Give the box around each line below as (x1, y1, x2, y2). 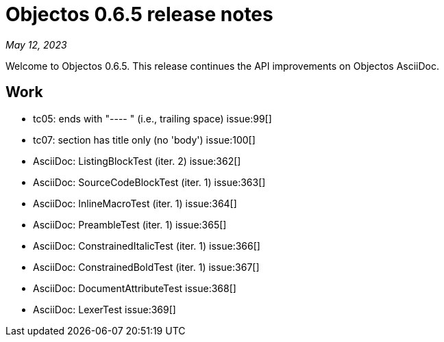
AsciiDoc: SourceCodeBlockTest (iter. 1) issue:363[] (33, 176, 266, 188)
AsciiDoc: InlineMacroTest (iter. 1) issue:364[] (33, 197, 237, 209)
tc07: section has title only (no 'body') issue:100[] (33, 133, 256, 146)
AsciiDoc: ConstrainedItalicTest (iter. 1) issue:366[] (33, 239, 260, 252)
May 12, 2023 (5, 38, 67, 51)
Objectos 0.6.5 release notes (5, 3, 273, 26)
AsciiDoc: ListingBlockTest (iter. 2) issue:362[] (33, 155, 241, 167)
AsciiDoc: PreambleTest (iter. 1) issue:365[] (33, 218, 227, 231)
